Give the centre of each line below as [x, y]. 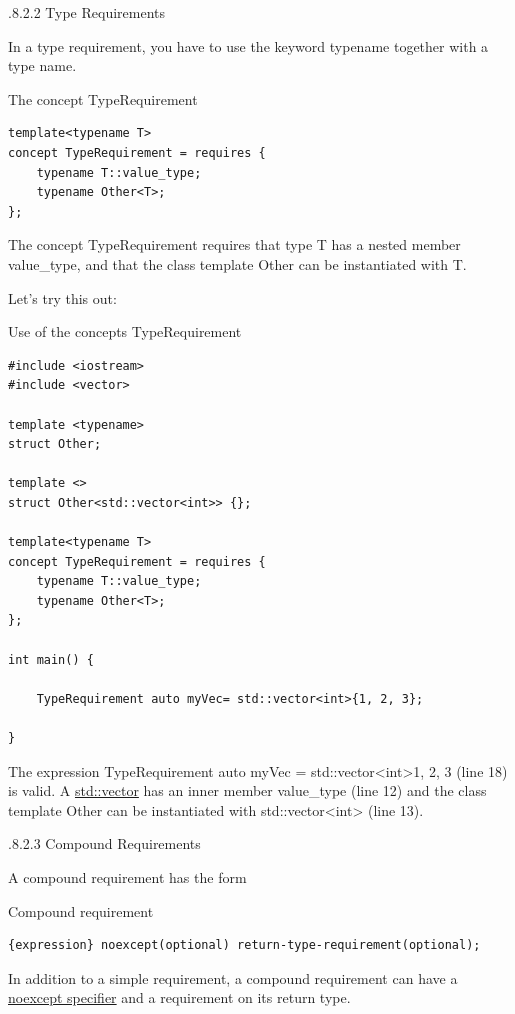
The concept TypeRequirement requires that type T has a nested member [234, 244]
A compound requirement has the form [127, 876]
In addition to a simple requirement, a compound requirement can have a [233, 977]
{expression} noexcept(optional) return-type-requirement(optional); [244, 945]
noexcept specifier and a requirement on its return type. [179, 997]
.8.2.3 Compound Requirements [104, 843]
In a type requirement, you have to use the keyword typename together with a [248, 45]
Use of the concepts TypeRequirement [125, 331]
